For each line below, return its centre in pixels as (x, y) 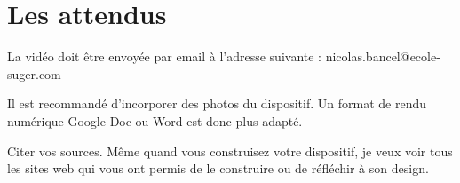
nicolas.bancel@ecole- (383, 56)
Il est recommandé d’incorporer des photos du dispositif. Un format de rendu (217, 103)
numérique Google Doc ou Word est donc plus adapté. (155, 120)
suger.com (34, 73)
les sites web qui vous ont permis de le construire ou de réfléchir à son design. (218, 168)
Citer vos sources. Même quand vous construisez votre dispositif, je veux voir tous (230, 151)
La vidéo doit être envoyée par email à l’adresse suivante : (164, 56)
